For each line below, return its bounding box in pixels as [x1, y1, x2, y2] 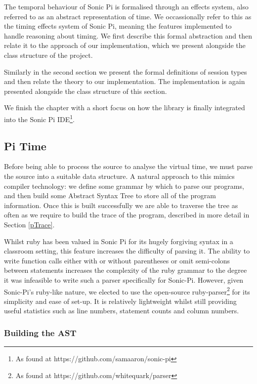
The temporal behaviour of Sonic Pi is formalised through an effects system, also [4, 1, 249, 11]
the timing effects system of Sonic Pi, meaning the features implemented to [4, 21, 232, 31]
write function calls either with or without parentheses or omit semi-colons [4, 255, 230, 265]
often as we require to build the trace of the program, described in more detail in [4, 210, 250, 220]
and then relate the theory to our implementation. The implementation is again [4, 76, 245, 86]
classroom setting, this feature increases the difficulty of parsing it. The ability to [4, 246, 250, 256]
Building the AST [4, 326, 77, 339]
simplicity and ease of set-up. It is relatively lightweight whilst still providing [4, 296, 237, 306]
